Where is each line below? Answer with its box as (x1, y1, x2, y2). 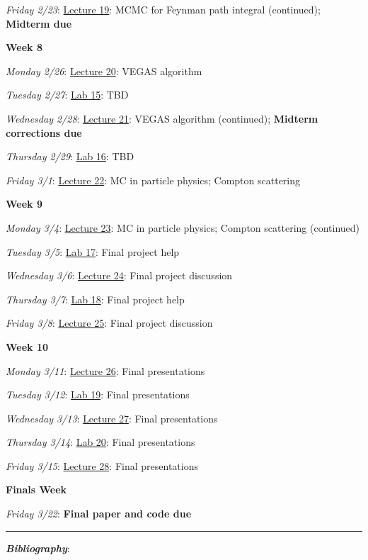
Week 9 (6, 196, 42, 211)
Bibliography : (6, 540, 70, 555)
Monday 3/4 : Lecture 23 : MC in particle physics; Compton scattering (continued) (6, 220, 360, 235)
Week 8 (6, 40, 42, 55)
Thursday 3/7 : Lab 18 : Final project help (6, 291, 185, 306)
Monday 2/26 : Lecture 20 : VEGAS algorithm (6, 63, 202, 78)
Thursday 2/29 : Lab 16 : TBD (6, 149, 134, 164)
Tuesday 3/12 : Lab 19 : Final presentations (6, 387, 190, 402)
